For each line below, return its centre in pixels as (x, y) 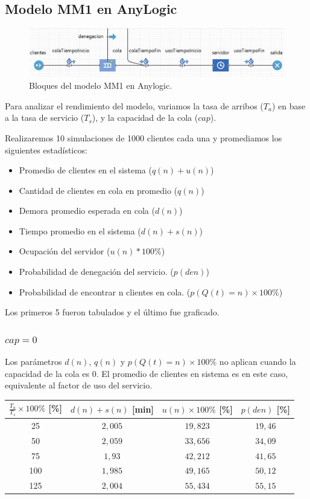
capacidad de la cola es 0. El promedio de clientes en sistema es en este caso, (147, 373)
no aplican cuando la (258, 362)
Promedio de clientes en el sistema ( (85, 170)
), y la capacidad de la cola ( (145, 118)
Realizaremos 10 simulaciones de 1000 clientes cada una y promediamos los (144, 137)
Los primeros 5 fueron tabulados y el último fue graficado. (112, 312)
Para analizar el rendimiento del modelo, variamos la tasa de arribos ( (134, 105)
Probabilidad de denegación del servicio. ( (96, 272)
